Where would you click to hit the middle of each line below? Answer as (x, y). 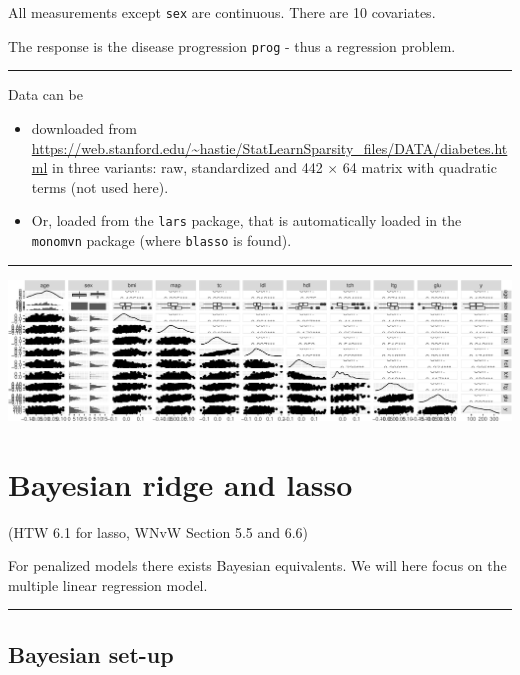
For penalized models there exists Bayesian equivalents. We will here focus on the (257, 565)
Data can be (45, 94)
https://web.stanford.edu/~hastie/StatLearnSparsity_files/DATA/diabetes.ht (269, 147)
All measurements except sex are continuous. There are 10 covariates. (222, 12)
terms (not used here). (100, 186)
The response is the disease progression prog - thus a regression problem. (232, 45)
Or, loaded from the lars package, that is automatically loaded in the (246, 220)
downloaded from (84, 127)
